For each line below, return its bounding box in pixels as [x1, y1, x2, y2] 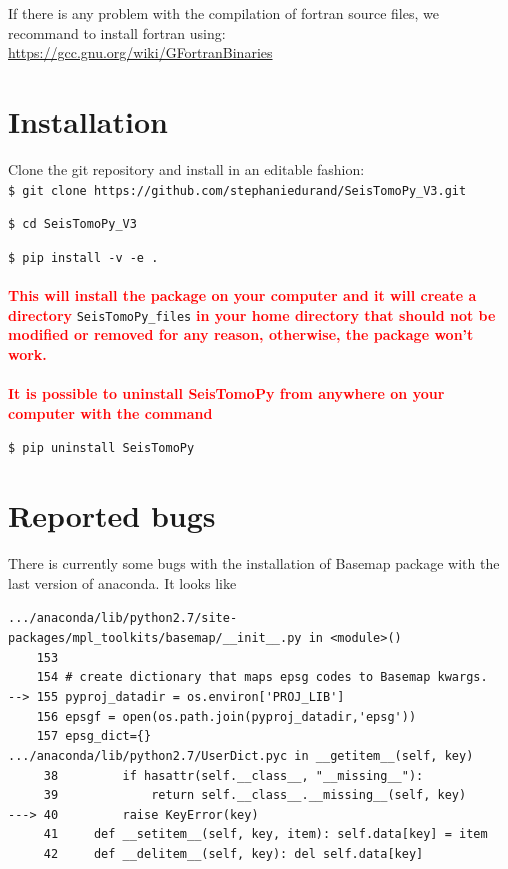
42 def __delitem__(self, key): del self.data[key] [43, 847, 424, 862]
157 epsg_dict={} [36, 729, 152, 744]
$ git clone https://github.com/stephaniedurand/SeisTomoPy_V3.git [8, 183, 467, 198]
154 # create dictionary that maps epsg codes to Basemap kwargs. [36, 670, 488, 685]
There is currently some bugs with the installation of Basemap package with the [8, 553, 500, 574]
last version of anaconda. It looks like [8, 572, 237, 593]
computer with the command [8, 402, 213, 423]
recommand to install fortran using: [8, 22, 226, 43]
